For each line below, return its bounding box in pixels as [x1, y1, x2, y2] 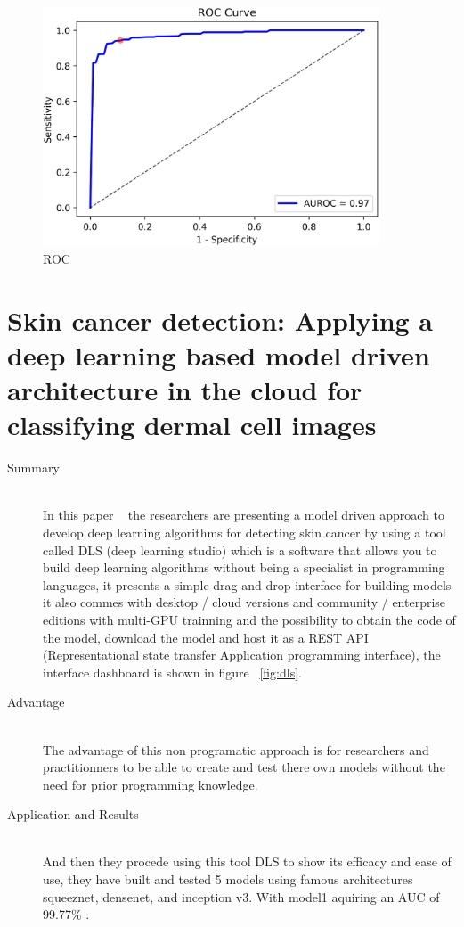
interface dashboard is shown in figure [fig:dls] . [43, 662, 302, 681]
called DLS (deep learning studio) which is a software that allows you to [43, 540, 437, 559]
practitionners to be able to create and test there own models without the [43, 758, 445, 776]
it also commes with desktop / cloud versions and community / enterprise [43, 593, 446, 611]
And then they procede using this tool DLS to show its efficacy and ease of [43, 852, 452, 871]
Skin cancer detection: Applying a [7, 301, 434, 338]
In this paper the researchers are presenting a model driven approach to [43, 505, 444, 524]
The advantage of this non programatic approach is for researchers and [43, 740, 429, 759]
